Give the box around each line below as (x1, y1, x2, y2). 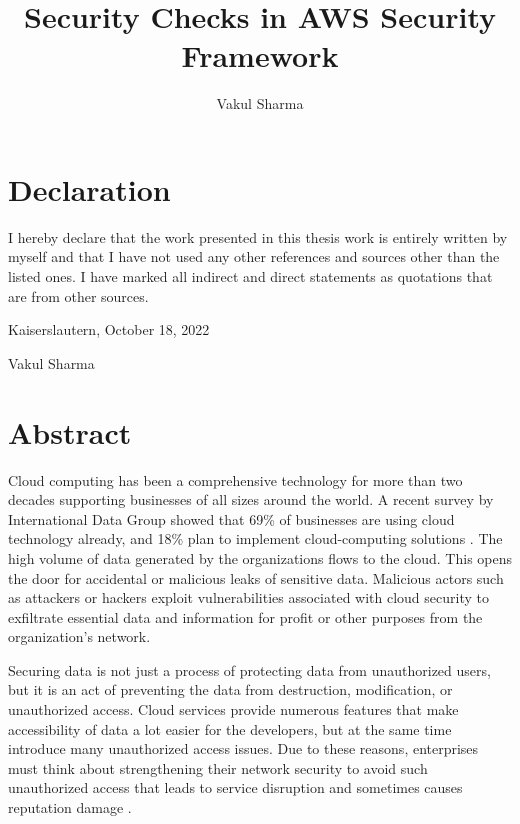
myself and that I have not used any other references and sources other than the (8, 246, 500, 267)
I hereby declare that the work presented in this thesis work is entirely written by (8, 226, 508, 247)
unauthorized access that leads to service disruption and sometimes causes (8, 777, 463, 798)
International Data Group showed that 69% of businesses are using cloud (8, 508, 455, 529)
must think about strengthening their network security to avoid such (8, 757, 428, 778)
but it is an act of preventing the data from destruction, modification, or (8, 679, 453, 700)
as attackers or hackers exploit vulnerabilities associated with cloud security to (8, 587, 489, 608)
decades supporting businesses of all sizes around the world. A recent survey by (8, 489, 494, 510)
